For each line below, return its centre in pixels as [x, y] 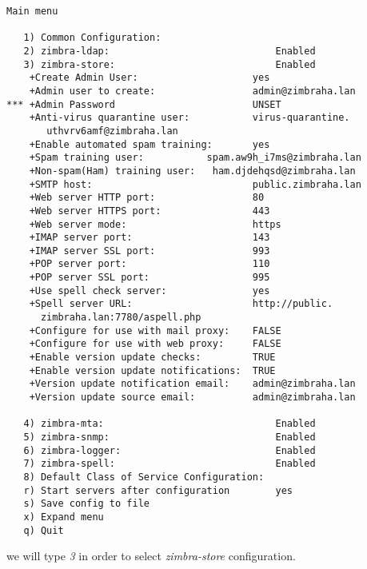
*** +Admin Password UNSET [144, 104]
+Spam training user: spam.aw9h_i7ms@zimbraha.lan [195, 158]
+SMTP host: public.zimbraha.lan [195, 184]
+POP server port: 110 [150, 264]
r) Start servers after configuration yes [158, 490]
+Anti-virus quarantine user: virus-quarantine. [189, 118]
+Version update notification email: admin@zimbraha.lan [192, 384]
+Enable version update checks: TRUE [152, 358]
